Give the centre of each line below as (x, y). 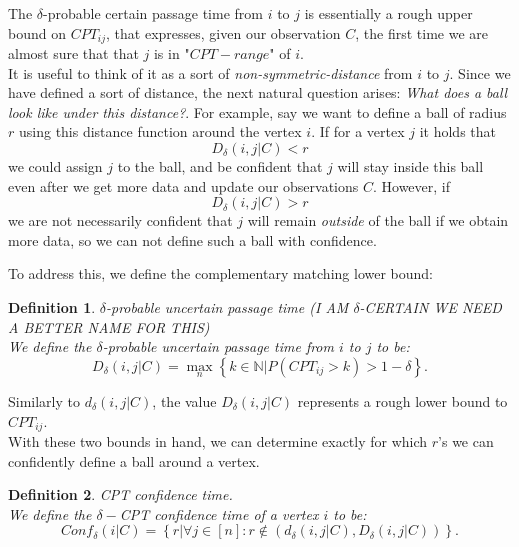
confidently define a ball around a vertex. (134, 460)
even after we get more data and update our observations (183, 185)
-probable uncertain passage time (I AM (227, 306)
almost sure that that (73, 53)
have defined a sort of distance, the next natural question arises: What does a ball (258, 92)
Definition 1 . (52, 306)
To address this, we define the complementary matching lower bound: (220, 273)
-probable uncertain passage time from (218, 346)
